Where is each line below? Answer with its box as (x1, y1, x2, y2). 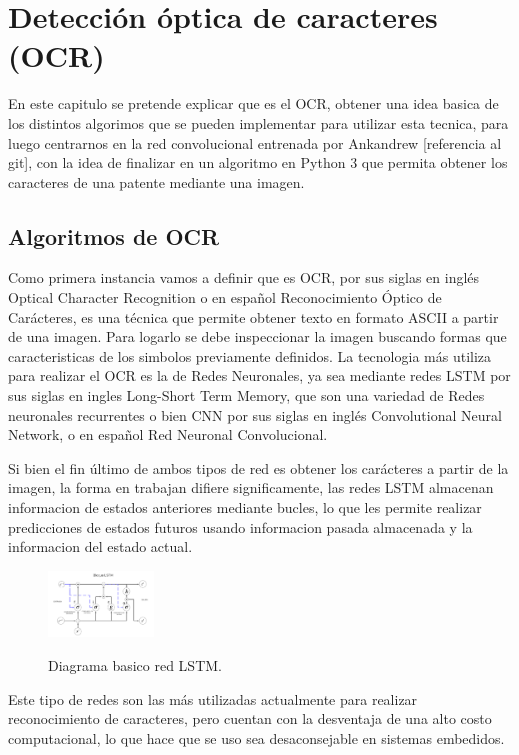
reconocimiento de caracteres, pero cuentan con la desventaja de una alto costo (8, 708, 492, 729)
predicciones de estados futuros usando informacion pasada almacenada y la (8, 516, 473, 537)
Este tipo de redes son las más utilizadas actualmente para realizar (8, 688, 418, 709)
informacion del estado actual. (8, 536, 193, 557)
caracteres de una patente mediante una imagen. (8, 171, 305, 192)
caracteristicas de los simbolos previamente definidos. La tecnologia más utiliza (8, 345, 492, 366)
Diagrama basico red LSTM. (48, 654, 222, 675)
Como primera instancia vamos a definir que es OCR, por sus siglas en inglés (8, 267, 480, 288)
